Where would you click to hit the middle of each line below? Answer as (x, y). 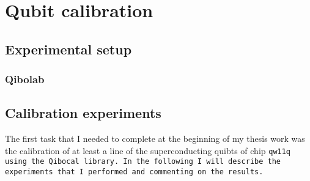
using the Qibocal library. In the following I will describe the (143, 162)
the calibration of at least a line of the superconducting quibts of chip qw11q (148, 150)
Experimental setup (68, 49)
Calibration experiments (83, 113)
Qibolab (25, 79)
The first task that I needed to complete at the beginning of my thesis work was (155, 139)
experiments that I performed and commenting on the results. (134, 172)
